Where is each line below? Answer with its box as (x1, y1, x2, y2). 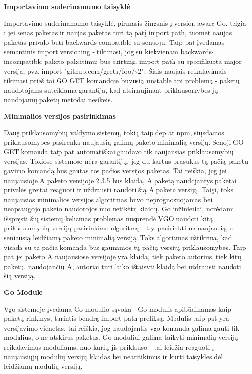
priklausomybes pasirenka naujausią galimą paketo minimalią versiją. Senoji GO (4, 137, 244, 147)
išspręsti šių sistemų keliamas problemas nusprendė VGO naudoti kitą (4, 213, 213, 223)
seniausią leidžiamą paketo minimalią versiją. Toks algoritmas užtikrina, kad (4, 232, 232, 243)
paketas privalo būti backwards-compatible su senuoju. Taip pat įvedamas (4, 37, 225, 47)
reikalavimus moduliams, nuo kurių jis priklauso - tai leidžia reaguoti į (4, 342, 214, 352)
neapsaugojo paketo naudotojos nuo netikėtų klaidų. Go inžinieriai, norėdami (4, 204, 234, 214)
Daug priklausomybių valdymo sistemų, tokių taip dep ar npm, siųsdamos (4, 127, 224, 137)
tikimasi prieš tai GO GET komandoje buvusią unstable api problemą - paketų (4, 75, 240, 85)
